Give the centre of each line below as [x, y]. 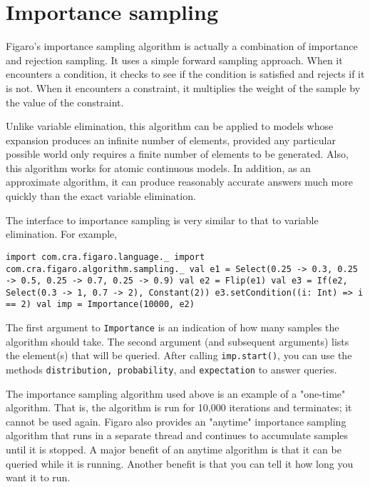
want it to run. [38, 477]
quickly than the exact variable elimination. [101, 196]
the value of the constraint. [65, 102]
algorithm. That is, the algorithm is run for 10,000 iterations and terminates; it [179, 407]
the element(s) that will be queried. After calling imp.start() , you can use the [179, 355]
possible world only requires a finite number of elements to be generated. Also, [177, 154]
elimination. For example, [62, 234]
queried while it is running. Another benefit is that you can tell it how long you [180, 463]
